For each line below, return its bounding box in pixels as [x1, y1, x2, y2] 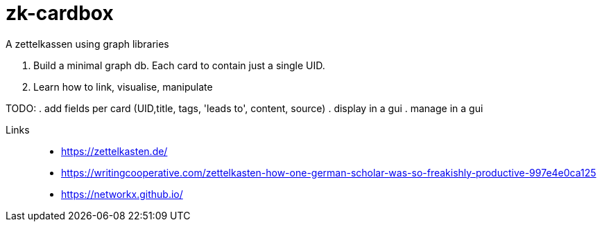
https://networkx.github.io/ [61, 188, 183, 200]
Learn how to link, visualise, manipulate [33, 80, 213, 93]
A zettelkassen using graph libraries [6, 37, 169, 50]
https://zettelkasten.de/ [61, 145, 168, 157]
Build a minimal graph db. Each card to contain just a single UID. [33, 59, 325, 71]
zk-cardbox [6, 1, 114, 25]
